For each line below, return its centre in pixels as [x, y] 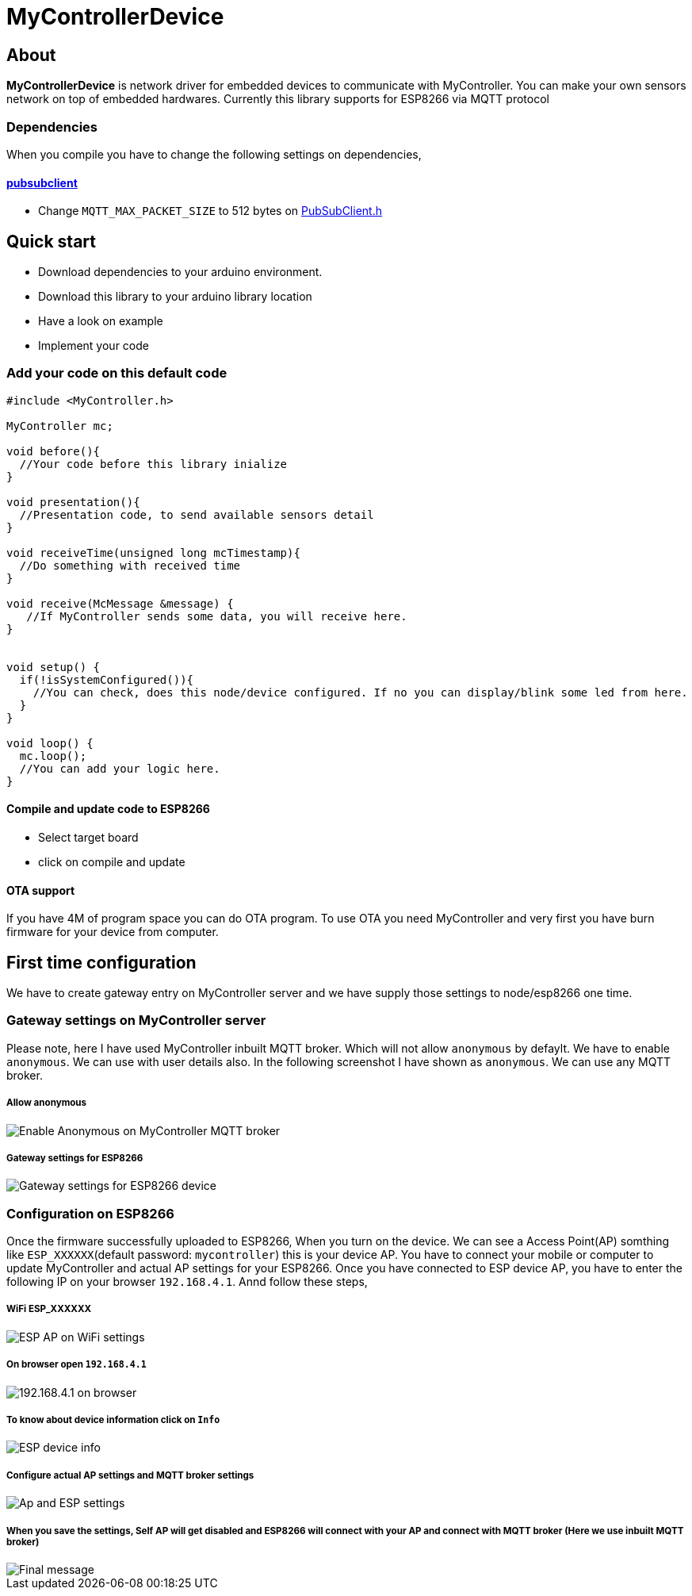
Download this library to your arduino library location [175, 296]
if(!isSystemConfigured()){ [107, 679]
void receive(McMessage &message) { [120, 603]
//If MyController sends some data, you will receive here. [217, 616]
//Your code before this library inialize [153, 464]
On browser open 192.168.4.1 [76, 1365]
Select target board [88, 837]
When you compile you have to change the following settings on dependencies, [214, 154]
